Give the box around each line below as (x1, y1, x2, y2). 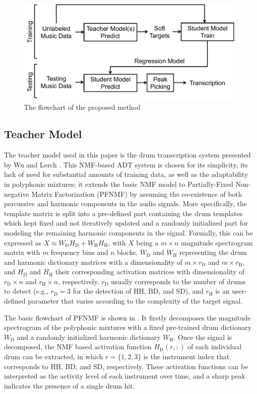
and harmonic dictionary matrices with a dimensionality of (4, 256, 183, 267)
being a (136, 237, 159, 247)
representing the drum (179, 247, 247, 257)
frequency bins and (51, 247, 109, 257)
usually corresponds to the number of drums (111, 276, 246, 286)
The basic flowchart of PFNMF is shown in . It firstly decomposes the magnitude (4, 312, 251, 322)
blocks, (117, 247, 138, 257)
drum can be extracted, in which (4, 351, 103, 362)
